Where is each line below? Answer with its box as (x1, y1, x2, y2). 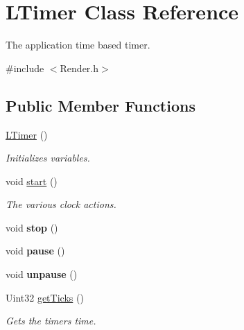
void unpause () (6, 267, 78, 281)
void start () (6, 173, 58, 188)
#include (6, 60, 44, 75)
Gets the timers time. (6, 313, 96, 328)
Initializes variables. (6, 150, 90, 165)
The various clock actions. (6, 197, 116, 211)
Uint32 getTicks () (6, 290, 84, 304)
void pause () (6, 243, 65, 258)
